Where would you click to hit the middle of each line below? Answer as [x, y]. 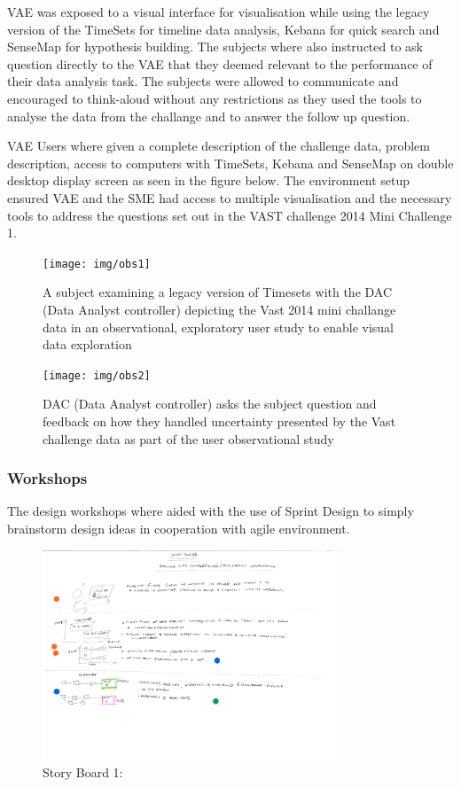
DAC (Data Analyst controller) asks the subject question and [210, 404]
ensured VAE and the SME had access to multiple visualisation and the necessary [230, 197]
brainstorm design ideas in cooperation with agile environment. [179, 528]
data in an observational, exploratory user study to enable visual [219, 327]
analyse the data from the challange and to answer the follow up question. [209, 116]
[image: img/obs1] [97, 264]
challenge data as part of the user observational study [188, 438]
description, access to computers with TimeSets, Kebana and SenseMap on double [230, 163]
